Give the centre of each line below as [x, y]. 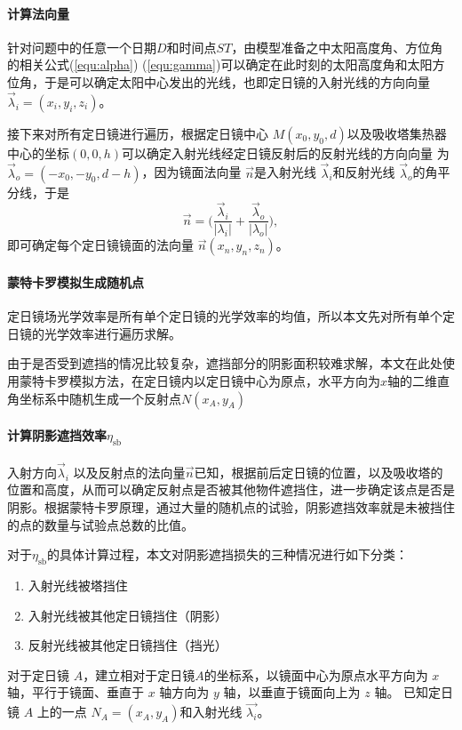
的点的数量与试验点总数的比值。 [100, 524]
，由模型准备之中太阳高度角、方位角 [337, 47]
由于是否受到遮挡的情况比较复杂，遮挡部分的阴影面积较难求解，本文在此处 [225, 363]
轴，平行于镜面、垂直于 [76, 692]
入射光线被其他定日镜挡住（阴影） [127, 615]
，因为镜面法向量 [191, 172]
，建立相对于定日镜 [139, 674]
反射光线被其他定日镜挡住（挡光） [127, 645]
